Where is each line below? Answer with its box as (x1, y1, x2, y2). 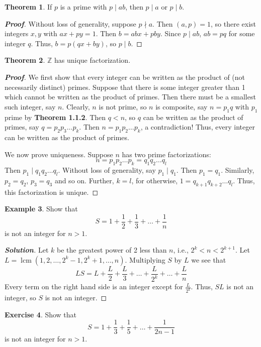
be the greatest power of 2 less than (57, 245, 167, 255)
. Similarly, (221, 164, 254, 175)
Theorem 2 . (5, 55, 45, 65)
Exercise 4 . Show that (5, 309, 77, 319)
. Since (160, 28, 181, 39)
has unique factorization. (54, 55, 131, 65)
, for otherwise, (131, 175, 178, 185)
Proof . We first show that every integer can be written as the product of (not (5, 71, 245, 82)
